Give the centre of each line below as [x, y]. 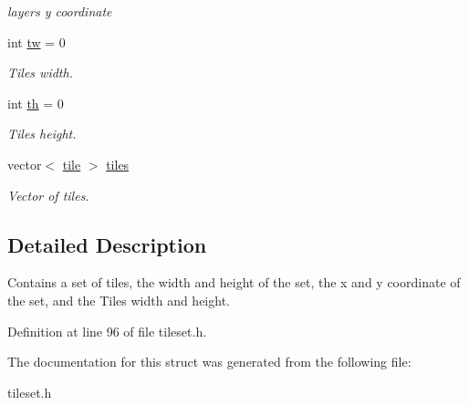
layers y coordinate [60, 11]
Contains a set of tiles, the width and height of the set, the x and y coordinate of [234, 282]
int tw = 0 [36, 42]
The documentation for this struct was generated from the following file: [209, 362]
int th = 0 [36, 103]
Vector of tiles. [48, 195]
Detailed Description [107, 244]
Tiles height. [42, 134]
